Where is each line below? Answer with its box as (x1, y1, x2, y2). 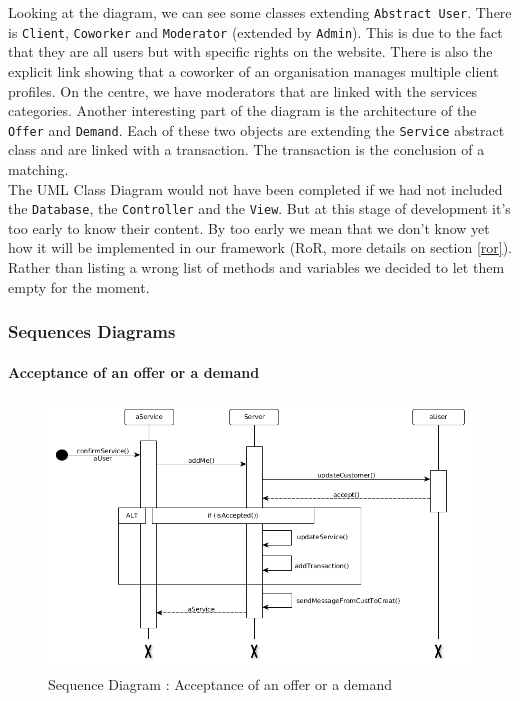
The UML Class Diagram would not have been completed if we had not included (8, 178, 503, 199)
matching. (8, 158, 69, 179)
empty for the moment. (8, 276, 150, 297)
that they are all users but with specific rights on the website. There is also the (8, 41, 493, 62)
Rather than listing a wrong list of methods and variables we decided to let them (8, 256, 505, 277)
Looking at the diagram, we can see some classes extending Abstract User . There (8, 2, 512, 22)
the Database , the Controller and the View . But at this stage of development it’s (8, 198, 511, 219)
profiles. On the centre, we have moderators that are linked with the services (8, 80, 478, 101)
